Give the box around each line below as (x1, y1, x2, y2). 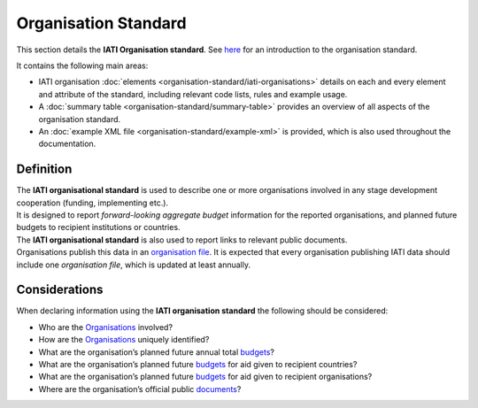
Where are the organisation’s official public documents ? (38, 383, 242, 394)
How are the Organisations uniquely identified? (38, 335, 210, 345)
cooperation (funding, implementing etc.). (16, 197, 168, 208)
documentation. (38, 138, 96, 150)
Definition (16, 162, 73, 177)
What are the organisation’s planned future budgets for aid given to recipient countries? (38, 359, 358, 369)
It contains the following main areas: (16, 60, 149, 71)
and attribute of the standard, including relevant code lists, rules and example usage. (38, 89, 348, 99)
